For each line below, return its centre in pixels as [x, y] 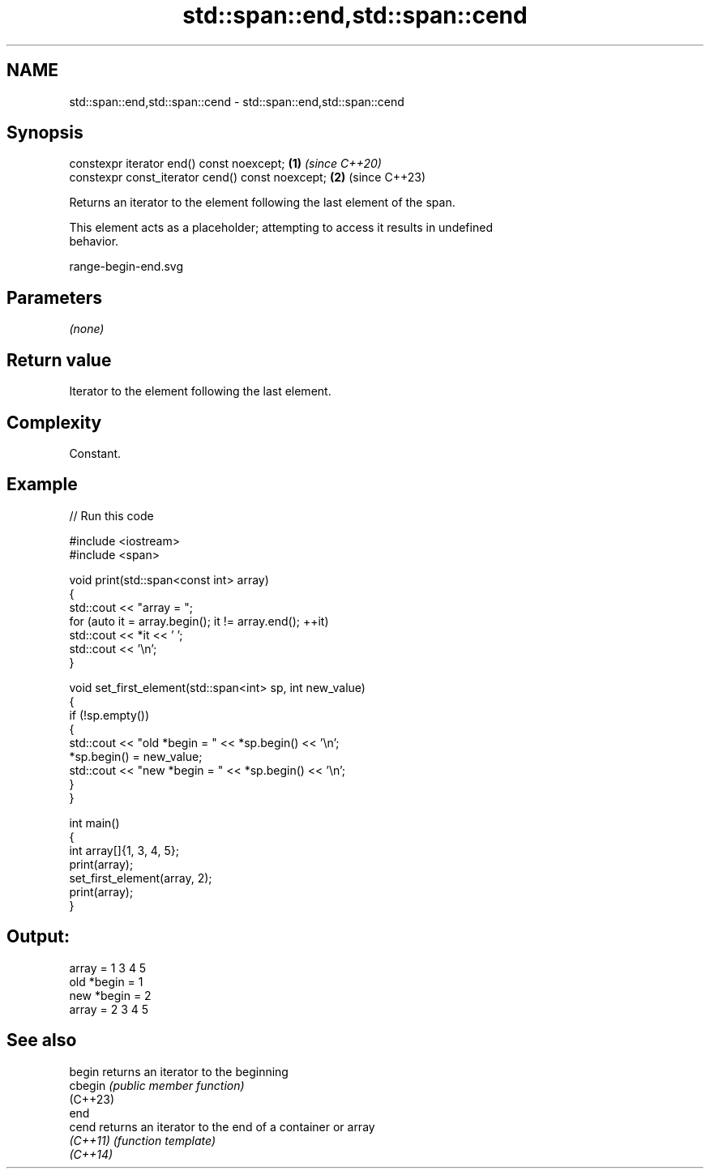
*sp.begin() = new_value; [136, 756]
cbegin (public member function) [157, 1085]
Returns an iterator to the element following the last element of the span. [262, 203]
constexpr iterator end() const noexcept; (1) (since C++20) [225, 164]
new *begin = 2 [110, 995]
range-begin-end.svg [126, 267]
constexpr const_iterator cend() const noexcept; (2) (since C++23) [248, 177]
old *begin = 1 [106, 981]
